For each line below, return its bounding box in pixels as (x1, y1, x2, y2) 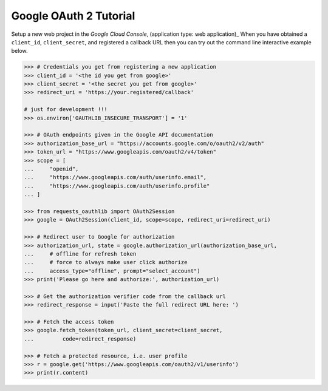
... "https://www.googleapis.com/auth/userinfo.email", (24, 174, 207, 181)
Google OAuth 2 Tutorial (11, 9, 135, 22)
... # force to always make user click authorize (24, 259, 188, 266)
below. (11, 47, 28, 55)
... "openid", (24, 166, 79, 172)
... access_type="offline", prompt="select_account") (24, 267, 200, 274)
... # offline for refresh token (24, 250, 137, 257)
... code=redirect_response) (24, 335, 137, 342)
